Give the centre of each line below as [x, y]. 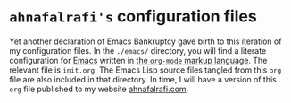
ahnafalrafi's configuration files [133, 17]
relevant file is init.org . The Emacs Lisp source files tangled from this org [145, 70]
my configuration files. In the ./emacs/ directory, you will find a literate [138, 50]
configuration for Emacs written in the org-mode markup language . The [138, 60]
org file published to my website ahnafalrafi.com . [99, 89]
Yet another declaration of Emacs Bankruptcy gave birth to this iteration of [145, 41]
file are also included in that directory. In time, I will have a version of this [143, 79]
